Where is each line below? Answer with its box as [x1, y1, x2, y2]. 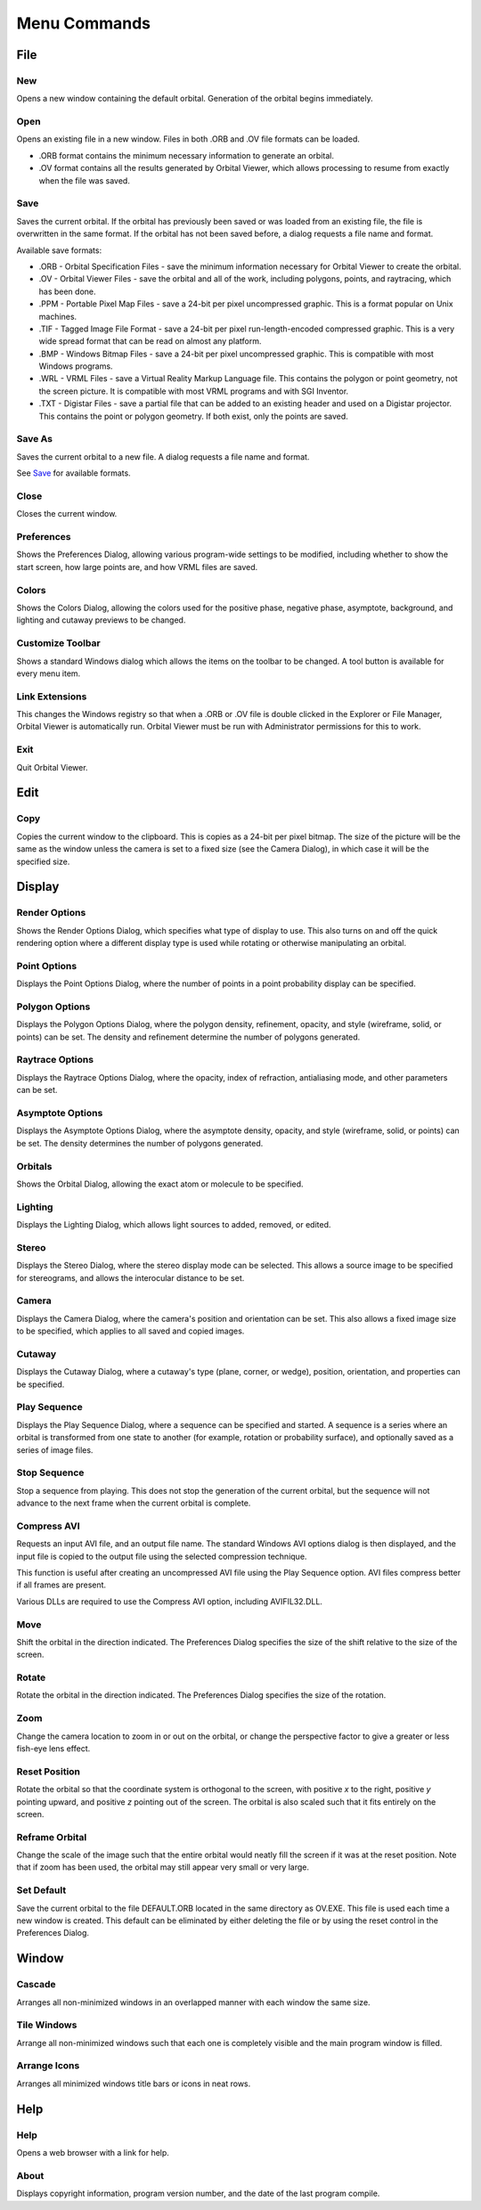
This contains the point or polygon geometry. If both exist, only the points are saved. [38, 411, 349, 421]
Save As [16, 433, 53, 445]
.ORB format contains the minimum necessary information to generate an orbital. [38, 150, 334, 160]
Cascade [16, 1978, 57, 1991]
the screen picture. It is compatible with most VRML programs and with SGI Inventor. [38, 386, 349, 396]
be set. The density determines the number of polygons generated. [16, 1138, 264, 1148]
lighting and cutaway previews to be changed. [16, 615, 186, 625]
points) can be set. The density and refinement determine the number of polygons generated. [16, 1032, 361, 1042]
